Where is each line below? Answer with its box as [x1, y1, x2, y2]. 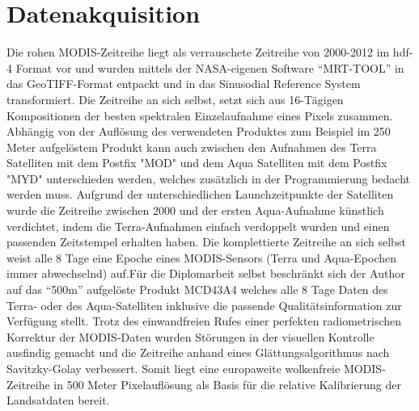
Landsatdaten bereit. [6, 392, 110, 409]
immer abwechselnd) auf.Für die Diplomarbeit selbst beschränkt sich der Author [6, 265, 405, 282]
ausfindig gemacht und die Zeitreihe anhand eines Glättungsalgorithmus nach [6, 344, 390, 361]
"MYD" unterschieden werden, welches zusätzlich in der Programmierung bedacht [6, 170, 410, 187]
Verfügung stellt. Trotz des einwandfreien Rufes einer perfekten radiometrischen [6, 312, 402, 329]
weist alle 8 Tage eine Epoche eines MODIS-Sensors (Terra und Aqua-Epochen [6, 249, 397, 266]
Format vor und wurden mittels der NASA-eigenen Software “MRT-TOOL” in [15, 59, 404, 76]
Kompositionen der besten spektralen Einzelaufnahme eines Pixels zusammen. [6, 107, 393, 124]
